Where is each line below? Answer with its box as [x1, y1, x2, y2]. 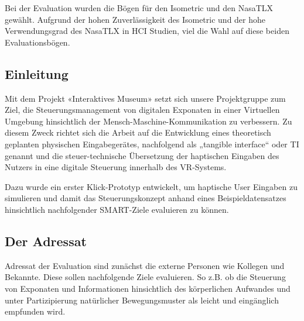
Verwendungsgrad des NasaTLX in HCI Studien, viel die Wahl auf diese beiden [5, 25, 289, 37]
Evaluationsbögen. [5, 36, 70, 48]
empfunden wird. [5, 305, 66, 317]
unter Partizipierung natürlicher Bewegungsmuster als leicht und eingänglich [5, 294, 279, 306]
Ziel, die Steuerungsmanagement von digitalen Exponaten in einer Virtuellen [5, 103, 280, 116]
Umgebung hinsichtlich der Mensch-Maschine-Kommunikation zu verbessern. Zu [5, 115, 292, 127]
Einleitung [5, 64, 69, 82]
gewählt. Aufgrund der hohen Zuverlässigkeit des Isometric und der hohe [5, 13, 266, 25]
